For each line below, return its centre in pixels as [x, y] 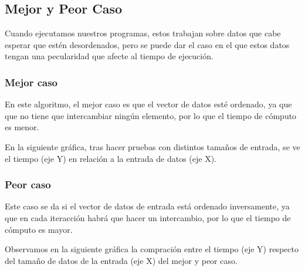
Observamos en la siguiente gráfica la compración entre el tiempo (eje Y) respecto [152, 249]
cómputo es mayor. [39, 229]
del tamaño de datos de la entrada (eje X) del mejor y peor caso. [121, 260]
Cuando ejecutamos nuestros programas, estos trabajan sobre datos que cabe [143, 33]
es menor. [22, 127]
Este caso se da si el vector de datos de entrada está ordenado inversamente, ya [147, 206]
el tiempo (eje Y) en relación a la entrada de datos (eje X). [111, 158]
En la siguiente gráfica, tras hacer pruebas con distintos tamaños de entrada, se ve [152, 146]
